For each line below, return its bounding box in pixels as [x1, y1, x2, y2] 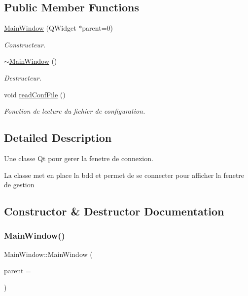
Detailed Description [4, 130, 112, 145]
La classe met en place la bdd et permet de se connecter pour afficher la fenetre [4, 169, 245, 180]
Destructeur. [4, 72, 42, 83]
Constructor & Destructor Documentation [4, 204, 224, 219]
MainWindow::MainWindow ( [4, 249, 93, 259]
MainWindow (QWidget [4, 23, 76, 33]
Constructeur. [4, 39, 46, 49]
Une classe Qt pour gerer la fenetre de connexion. [4, 153, 153, 163]
